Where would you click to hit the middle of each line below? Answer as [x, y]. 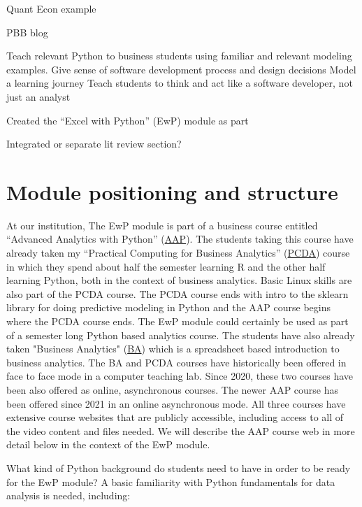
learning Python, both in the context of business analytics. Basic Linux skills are [179, 280]
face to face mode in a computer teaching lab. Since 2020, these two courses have [180, 376]
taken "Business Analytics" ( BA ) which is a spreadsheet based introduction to [173, 349]
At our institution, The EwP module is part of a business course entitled [162, 225]
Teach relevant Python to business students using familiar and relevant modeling [179, 56]
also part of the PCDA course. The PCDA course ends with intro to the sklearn [178, 293]
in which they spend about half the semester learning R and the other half [166, 266]
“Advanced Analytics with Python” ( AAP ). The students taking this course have [180, 239]
